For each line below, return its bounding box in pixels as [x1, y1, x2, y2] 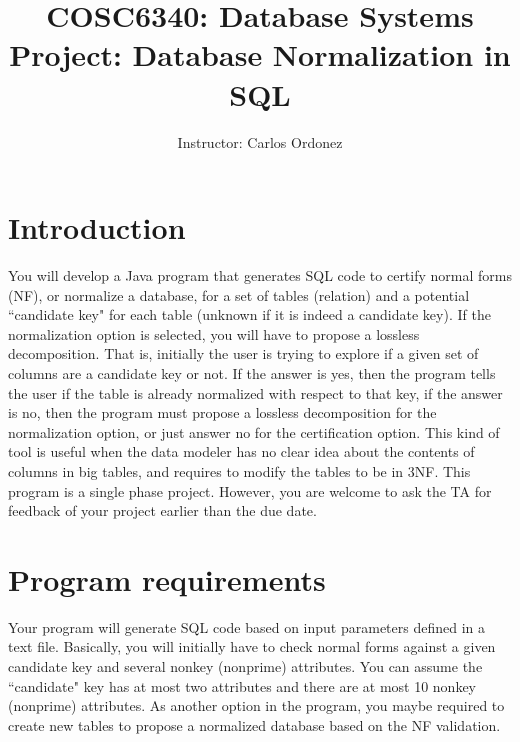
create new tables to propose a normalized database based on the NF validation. [8, 714, 501, 735]
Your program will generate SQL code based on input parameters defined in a [8, 616, 485, 637]
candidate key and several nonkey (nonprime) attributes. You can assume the [8, 656, 483, 677]
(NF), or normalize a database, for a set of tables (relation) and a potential [8, 284, 470, 305]
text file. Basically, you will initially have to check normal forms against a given [8, 636, 496, 657]
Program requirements [8, 558, 326, 599]
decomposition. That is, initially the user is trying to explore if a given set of [8, 343, 479, 364]
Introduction [8, 207, 186, 248]
